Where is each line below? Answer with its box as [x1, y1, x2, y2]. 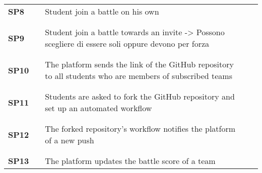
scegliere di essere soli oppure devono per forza [45, 38, 210, 49]
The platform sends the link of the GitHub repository [45, 58, 234, 70]
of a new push [45, 134, 94, 146]
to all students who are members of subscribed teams [45, 70, 232, 81]
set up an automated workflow [45, 102, 152, 114]
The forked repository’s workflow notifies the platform [45, 123, 236, 134]
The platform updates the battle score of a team [45, 155, 216, 166]
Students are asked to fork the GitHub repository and [45, 91, 235, 102]
